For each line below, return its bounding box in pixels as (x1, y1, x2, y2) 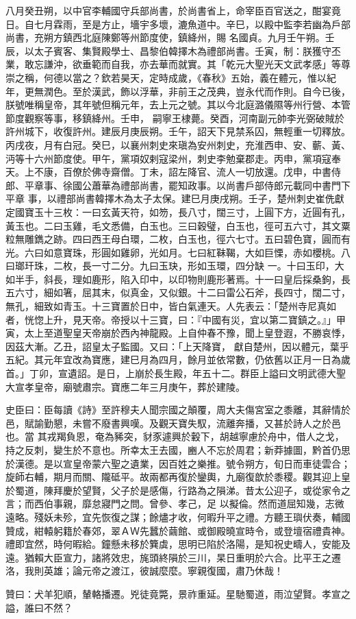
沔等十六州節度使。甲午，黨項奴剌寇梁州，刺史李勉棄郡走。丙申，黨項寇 (5, 151, 331, 165)
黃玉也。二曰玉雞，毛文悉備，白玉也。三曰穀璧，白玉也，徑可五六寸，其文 (5, 218, 341, 232)
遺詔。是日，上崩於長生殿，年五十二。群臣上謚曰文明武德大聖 (67, 366, 346, 380)
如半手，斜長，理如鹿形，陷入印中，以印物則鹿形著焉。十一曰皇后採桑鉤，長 (5, 271, 351, 286)
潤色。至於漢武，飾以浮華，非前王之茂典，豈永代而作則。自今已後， (43, 84, 351, 98)
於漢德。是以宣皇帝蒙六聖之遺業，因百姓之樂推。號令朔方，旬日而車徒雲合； (5, 456, 351, 470)
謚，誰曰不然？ (5, 600, 73, 614)
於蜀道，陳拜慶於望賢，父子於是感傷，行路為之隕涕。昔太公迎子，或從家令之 (5, 483, 351, 497)
